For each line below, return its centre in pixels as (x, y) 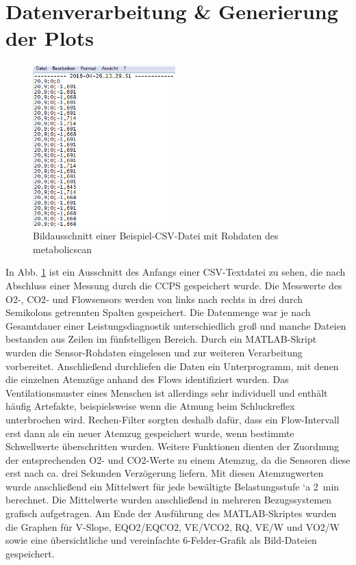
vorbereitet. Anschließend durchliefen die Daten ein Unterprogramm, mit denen (172, 366)
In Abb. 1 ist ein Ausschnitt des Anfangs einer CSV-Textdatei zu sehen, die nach (176, 272)
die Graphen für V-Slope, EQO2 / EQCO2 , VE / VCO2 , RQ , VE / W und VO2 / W (173, 526)
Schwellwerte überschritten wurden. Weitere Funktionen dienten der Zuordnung (173, 446)
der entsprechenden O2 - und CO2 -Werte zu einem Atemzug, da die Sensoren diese (178, 459)
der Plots (50, 38)
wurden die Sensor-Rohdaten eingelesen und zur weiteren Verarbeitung (154, 352)
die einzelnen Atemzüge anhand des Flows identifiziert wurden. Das (147, 379)
